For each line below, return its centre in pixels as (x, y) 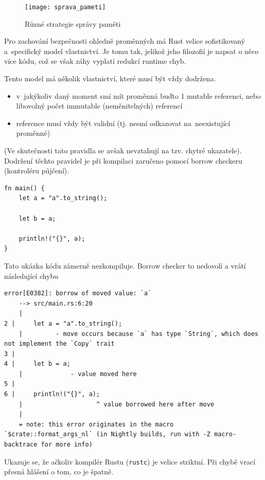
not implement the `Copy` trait (59, 344)
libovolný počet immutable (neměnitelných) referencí (99, 106)
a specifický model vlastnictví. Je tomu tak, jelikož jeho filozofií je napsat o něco (131, 51)
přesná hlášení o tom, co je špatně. (59, 472)
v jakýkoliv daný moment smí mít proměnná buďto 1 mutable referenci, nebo (138, 95)
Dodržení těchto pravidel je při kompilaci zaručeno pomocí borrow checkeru (123, 160)
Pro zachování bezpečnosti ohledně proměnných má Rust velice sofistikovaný (125, 41)
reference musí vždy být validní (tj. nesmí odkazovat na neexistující (123, 123)
